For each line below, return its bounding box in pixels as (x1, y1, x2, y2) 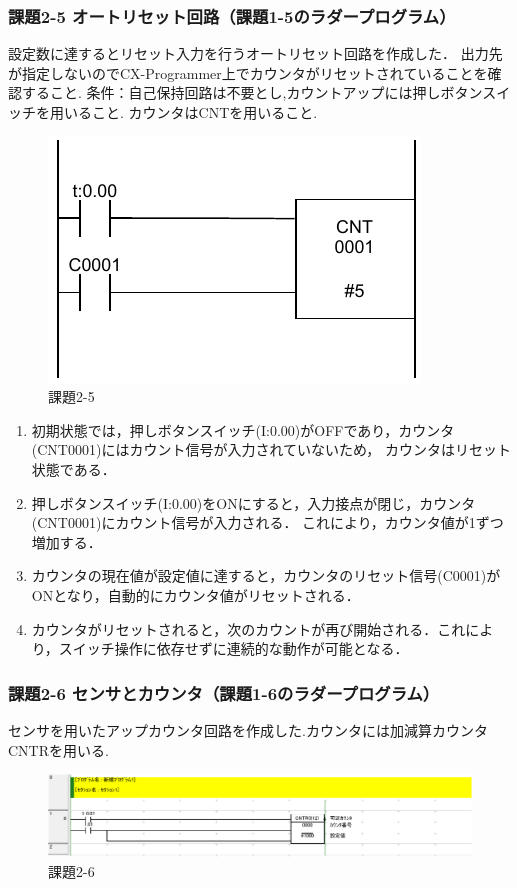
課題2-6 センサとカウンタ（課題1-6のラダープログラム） (8, 680, 440, 705)
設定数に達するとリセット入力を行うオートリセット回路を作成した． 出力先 (8, 43, 503, 64)
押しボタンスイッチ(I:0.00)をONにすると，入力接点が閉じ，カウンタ (31, 492, 476, 513)
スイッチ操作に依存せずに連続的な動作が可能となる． (58, 638, 409, 659)
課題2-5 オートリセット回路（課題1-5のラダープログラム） (8, 3, 456, 28)
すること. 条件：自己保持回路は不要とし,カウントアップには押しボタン (21, 82, 483, 103)
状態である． (31, 458, 116, 479)
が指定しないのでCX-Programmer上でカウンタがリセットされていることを (8, 62, 488, 83)
